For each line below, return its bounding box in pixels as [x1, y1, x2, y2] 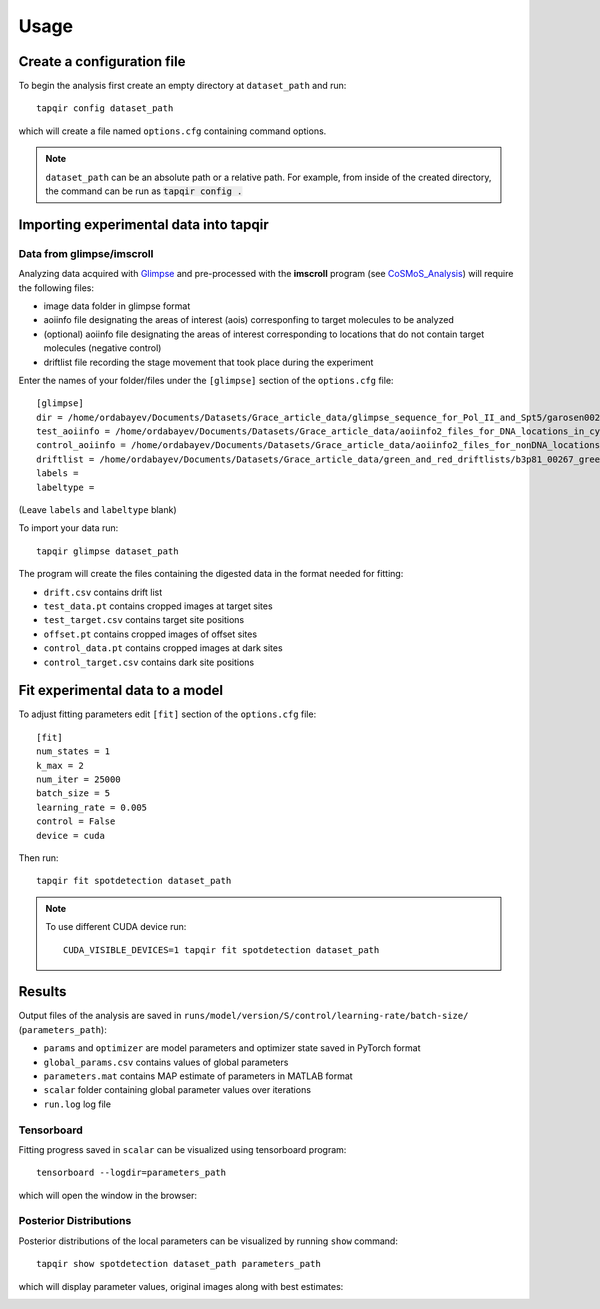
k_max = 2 [36, 760, 84, 771]
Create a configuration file [18, 53, 186, 70]
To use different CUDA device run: [45, 921, 187, 933]
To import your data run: [18, 522, 119, 534]
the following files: [18, 281, 95, 294]
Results [18, 983, 67, 1000]
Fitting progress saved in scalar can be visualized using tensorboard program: [18, 1143, 347, 1155]
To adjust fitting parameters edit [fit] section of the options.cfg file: [18, 708, 317, 720]
